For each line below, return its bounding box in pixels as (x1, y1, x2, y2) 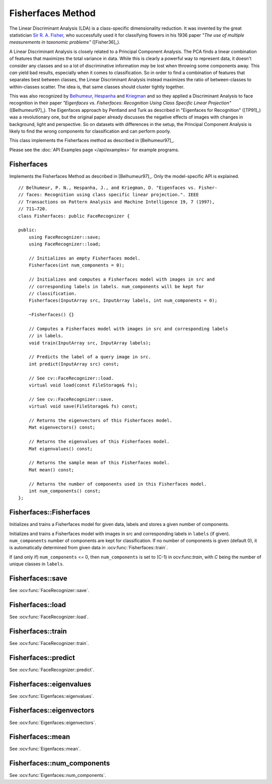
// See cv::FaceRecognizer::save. (28, 396, 114, 402)
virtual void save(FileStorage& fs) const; (28, 404, 138, 409)
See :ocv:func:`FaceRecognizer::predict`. (9, 667, 95, 673)
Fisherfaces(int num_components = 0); (28, 263, 125, 268)
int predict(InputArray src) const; (28, 361, 119, 367)
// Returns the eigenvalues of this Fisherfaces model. (28, 439, 170, 444)
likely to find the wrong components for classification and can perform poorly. (9, 128, 171, 135)
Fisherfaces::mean (9, 733, 71, 741)
